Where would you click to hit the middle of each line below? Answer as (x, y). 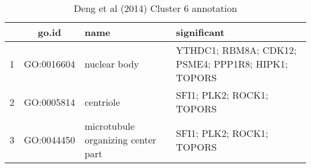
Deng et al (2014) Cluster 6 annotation (155, 8)
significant (200, 32)
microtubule (110, 126)
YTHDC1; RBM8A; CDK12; (236, 50)
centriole (102, 102)
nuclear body (112, 64)
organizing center (121, 140)
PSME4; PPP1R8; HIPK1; (232, 64)
